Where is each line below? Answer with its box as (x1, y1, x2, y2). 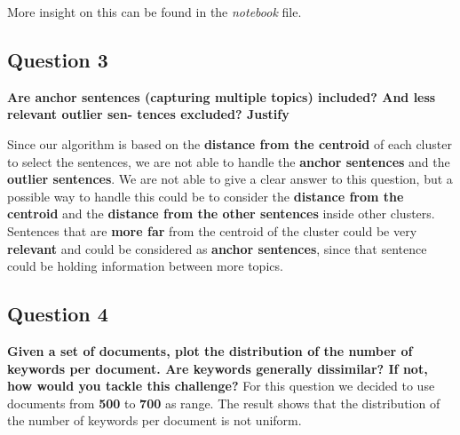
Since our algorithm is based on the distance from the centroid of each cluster (7, 134, 452, 153)
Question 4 (7, 300, 108, 328)
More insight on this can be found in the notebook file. (7, 3, 302, 20)
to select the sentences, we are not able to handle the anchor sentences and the (7, 152, 450, 170)
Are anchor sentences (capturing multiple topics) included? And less (7, 87, 436, 106)
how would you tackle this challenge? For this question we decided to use (7, 376, 435, 395)
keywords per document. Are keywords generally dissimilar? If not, (7, 359, 428, 377)
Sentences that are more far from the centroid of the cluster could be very (7, 221, 417, 240)
